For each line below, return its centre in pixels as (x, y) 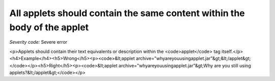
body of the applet (49, 27)
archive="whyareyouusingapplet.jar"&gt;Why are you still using (185, 65)
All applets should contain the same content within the (127, 13)
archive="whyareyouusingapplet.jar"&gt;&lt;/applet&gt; (193, 58)
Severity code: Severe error (38, 42)
